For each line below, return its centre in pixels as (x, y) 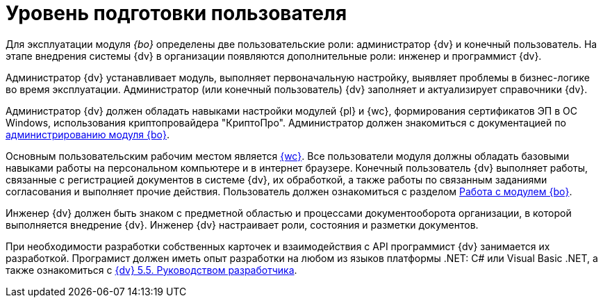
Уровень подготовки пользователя (176, 13)
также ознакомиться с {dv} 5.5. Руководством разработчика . (151, 270)
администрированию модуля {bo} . (88, 134)
